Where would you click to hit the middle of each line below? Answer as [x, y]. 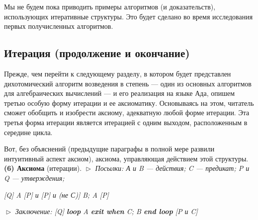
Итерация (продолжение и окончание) [97, 53]
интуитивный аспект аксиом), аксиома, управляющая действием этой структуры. [126, 158]
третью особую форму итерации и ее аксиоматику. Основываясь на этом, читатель [129, 103]
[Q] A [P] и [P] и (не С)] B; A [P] [56, 194]
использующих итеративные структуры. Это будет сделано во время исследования [129, 16]
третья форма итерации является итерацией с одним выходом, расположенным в [126, 122]
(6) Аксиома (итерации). [43, 168]
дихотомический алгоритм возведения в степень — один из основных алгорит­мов [128, 83]
